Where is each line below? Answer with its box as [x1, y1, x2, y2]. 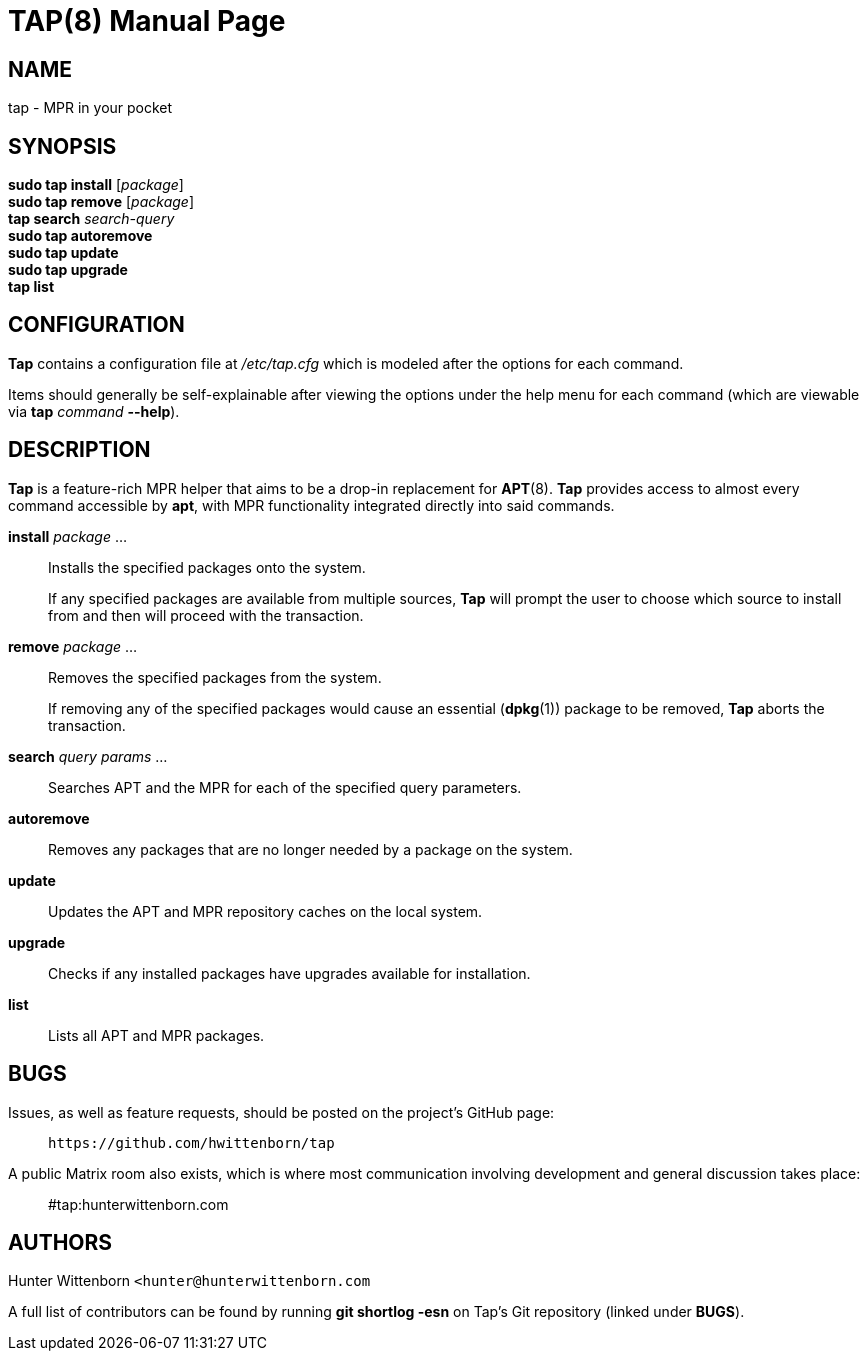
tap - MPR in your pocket [8, 99, 173, 117]
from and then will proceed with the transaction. [48, 606, 364, 624]
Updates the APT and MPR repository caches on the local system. [48, 902, 483, 920]
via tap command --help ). [8, 402, 180, 420]
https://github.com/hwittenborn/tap [48, 1134, 335, 1151]
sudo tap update [8, 244, 119, 262]
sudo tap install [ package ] [8, 176, 184, 194]
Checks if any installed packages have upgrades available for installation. [48, 964, 531, 982]
